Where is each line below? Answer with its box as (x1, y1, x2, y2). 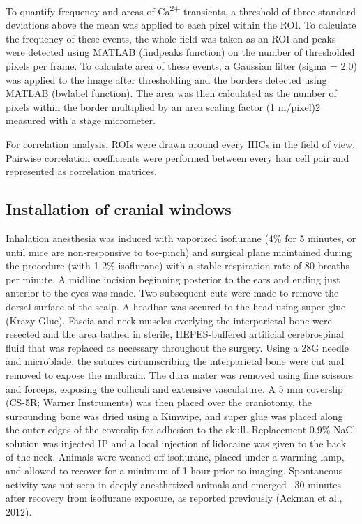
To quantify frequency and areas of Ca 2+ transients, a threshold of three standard (6, 2, 356, 18)
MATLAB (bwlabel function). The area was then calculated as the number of (6, 86, 337, 100)
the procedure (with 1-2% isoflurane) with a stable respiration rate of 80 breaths (6, 258, 349, 273)
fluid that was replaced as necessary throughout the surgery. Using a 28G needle (6, 340, 349, 354)
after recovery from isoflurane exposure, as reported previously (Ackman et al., (6, 491, 342, 505)
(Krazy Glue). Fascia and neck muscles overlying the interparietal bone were (6, 313, 332, 327)
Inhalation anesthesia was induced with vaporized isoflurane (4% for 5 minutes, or (6, 230, 356, 245)
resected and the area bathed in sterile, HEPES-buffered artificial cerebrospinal (6, 327, 344, 341)
